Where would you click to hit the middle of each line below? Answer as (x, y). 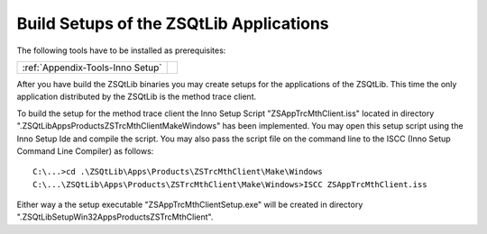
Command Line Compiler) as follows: (85, 151)
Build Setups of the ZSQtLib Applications (173, 23)
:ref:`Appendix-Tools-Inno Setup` (92, 67)
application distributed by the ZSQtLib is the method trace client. (137, 97)
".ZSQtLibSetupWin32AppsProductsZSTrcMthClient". (115, 217)
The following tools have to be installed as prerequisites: (121, 50)
